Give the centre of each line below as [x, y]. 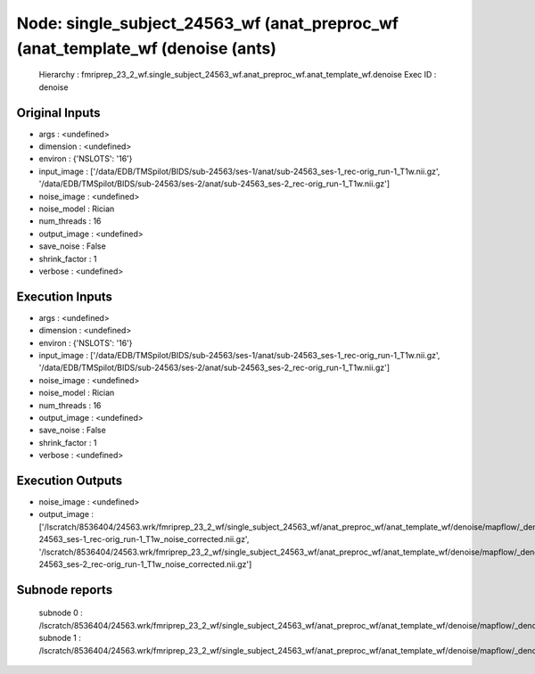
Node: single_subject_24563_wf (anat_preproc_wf [207, 23]
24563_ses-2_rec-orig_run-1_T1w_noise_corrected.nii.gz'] [145, 564]
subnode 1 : [60, 638]
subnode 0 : [61, 613]
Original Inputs [58, 113]
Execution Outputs [70, 480]
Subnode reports [65, 590]
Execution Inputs [65, 296]
